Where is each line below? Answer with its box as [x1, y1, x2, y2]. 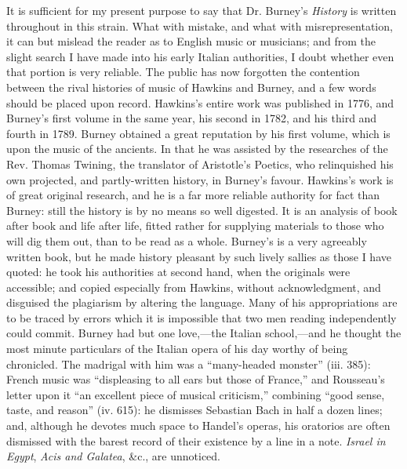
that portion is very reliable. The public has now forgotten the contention [6, 64, 360, 80]
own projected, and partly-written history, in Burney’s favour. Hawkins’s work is [6, 171, 394, 187]
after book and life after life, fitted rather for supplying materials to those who [6, 217, 384, 234]
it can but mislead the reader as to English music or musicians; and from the [6, 33, 376, 49]
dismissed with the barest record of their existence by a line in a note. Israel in [6, 432, 386, 449]
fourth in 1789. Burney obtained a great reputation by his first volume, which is [6, 125, 391, 141]
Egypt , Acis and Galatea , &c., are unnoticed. [6, 448, 220, 464]
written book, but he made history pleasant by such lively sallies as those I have [6, 248, 391, 264]
